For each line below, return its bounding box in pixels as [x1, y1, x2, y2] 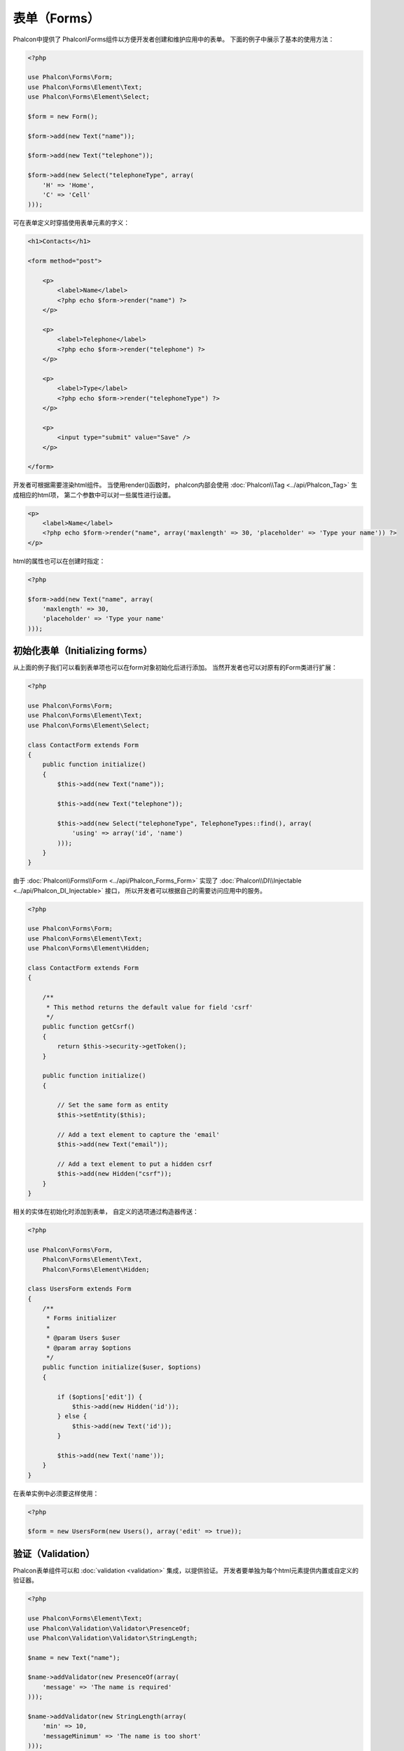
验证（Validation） [13, 1548, 95, 1560]
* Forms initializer [46, 1314, 117, 1322]
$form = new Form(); [27, 112, 98, 120]
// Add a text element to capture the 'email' [57, 1130, 220, 1138]
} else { [57, 1412, 88, 1420]
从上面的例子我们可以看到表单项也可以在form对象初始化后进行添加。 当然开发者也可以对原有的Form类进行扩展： [13, 663, 337, 672]
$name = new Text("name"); [27, 1654, 120, 1661]
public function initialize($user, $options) [42, 1363, 202, 1371]
